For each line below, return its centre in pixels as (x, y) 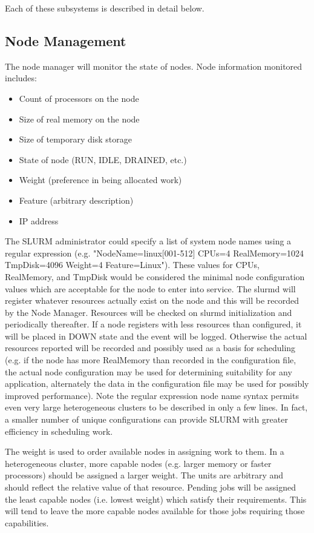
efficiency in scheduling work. (59, 431)
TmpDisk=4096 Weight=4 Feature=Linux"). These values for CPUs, (132, 265)
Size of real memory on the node (79, 119)
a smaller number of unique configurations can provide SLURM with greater (146, 419)
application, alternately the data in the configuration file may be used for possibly (157, 384)
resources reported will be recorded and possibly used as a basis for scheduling (150, 348)
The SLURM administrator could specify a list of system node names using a (148, 241)
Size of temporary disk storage (75, 139)
